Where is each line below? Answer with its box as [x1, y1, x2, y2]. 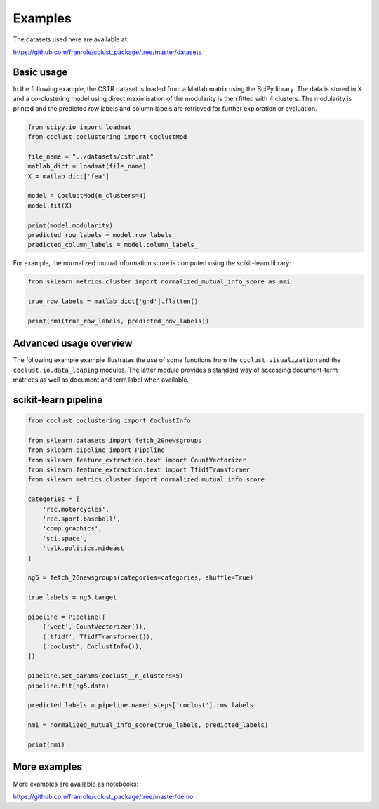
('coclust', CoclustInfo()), [42, 643, 143, 650]
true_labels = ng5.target [27, 594, 117, 601]
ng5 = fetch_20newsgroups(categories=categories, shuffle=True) [27, 574, 254, 582]
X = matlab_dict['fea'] [27, 172, 110, 180]
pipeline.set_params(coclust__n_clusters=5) [27, 672, 184, 680]
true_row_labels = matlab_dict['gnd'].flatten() [27, 297, 199, 305]
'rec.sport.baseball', [42, 515, 121, 523]
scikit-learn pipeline [13, 394, 103, 406]
